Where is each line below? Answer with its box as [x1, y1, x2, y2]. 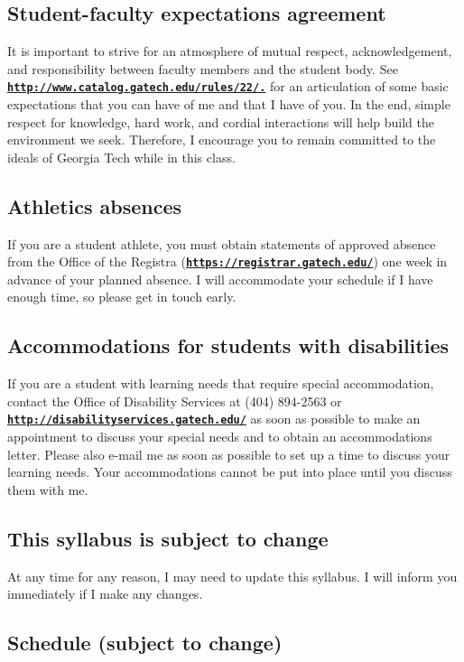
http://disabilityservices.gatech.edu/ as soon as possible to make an [7, 409, 421, 428]
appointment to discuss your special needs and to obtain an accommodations [7, 427, 432, 446]
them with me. [7, 480, 88, 499]
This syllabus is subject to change [7, 524, 329, 552]
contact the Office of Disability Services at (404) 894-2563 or [7, 391, 342, 410]
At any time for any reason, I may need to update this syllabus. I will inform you [7, 566, 458, 585]
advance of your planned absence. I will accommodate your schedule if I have [7, 269, 433, 288]
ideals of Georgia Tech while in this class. [7, 147, 236, 166]
